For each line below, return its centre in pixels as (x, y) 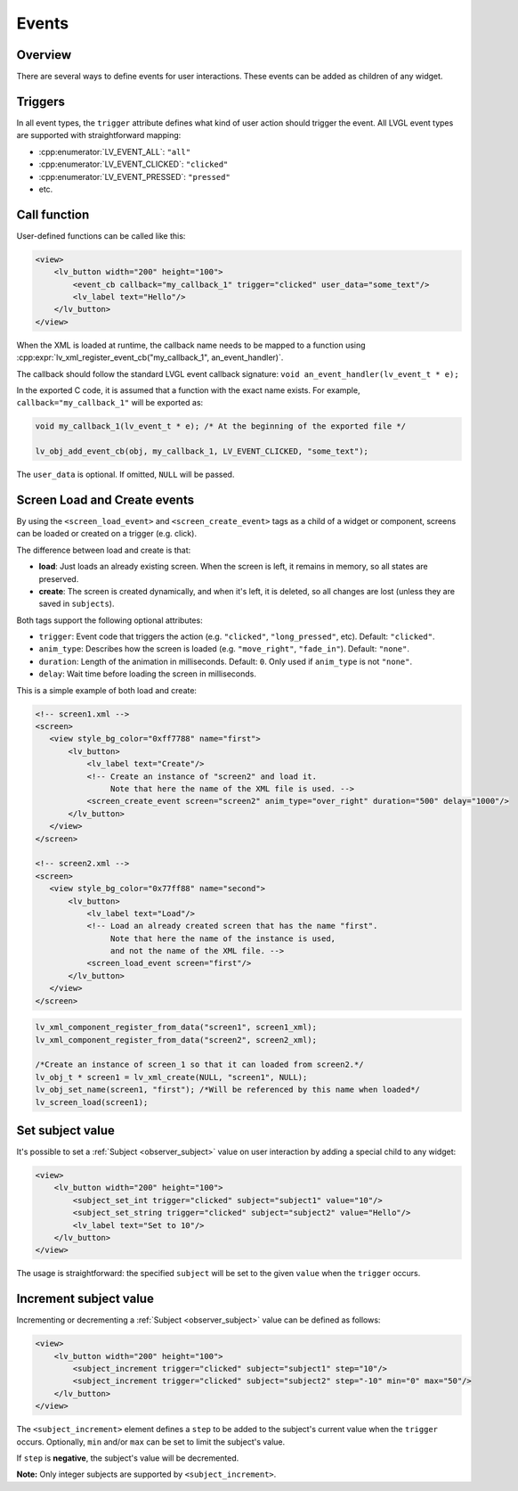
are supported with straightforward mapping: (99, 135)
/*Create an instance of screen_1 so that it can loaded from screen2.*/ (199, 1065)
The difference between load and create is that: (104, 550)
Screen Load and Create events (105, 500)
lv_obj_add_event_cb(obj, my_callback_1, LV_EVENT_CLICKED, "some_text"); (202, 451)
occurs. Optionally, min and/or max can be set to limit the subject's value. (151, 1442)
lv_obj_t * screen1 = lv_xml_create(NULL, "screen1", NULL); (171, 1077)
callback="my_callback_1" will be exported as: (110, 403)
